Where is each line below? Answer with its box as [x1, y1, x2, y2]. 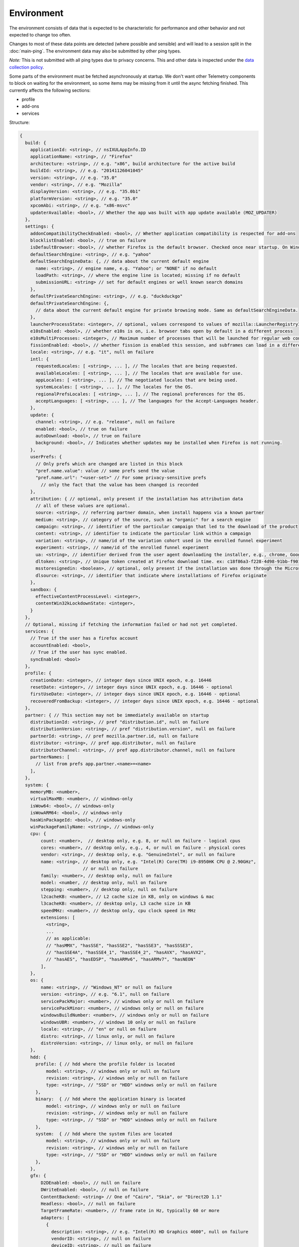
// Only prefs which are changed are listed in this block [35, 461, 183, 466]
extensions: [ [40, 914, 75, 920]
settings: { [25, 223, 54, 229]
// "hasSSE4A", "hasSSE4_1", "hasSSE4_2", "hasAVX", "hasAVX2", [45, 949, 207, 955]
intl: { [30, 356, 49, 362]
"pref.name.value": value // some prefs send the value [35, 468, 175, 473]
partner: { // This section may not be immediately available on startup [25, 712, 209, 718]
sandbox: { [30, 587, 57, 592]
